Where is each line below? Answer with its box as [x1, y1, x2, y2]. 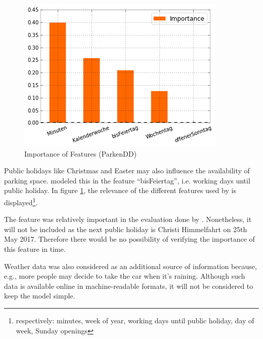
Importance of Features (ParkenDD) [24, 148, 137, 159]
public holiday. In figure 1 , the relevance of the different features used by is [4, 185, 236, 196]
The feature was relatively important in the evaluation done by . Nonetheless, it [4, 214, 252, 224]
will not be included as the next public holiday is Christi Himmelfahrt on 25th [4, 223, 247, 234]
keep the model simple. [4, 290, 75, 301]
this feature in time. [4, 244, 66, 254]
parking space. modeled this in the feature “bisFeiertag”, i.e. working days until [4, 175, 250, 185]
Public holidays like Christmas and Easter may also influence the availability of [4, 165, 250, 176]
